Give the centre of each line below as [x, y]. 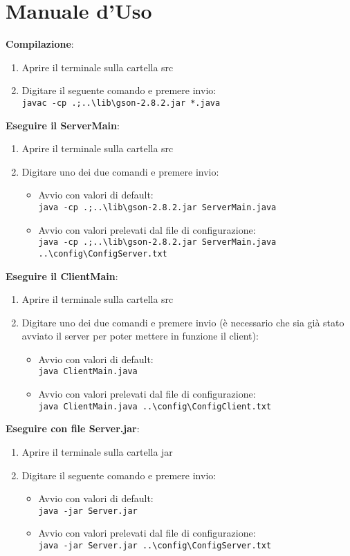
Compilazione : [40, 44]
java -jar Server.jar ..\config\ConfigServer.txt [155, 546]
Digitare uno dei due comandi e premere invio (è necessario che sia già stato [183, 322]
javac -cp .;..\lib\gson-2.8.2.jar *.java [121, 103]
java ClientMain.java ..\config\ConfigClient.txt [155, 406]
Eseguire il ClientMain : [62, 276]
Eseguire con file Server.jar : [73, 428]
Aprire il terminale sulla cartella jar [97, 451]
